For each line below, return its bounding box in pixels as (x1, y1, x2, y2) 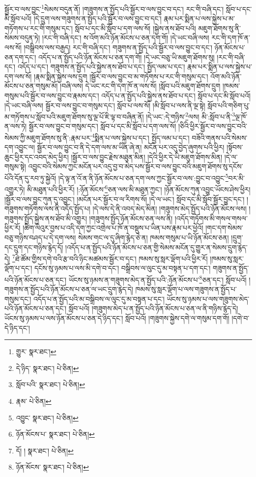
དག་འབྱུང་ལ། (4, 142, 35, 152)
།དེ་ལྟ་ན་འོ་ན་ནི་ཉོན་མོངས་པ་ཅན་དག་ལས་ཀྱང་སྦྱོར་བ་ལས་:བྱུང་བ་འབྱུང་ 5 (58, 171, 228, 183)
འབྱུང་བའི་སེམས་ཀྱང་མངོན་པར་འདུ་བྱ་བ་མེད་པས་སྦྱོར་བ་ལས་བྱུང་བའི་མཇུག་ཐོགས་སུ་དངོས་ (28, 161, 243, 171)
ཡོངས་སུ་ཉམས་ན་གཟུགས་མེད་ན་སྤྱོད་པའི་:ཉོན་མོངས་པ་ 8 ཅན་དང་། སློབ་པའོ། (68, 273, 247, 284)
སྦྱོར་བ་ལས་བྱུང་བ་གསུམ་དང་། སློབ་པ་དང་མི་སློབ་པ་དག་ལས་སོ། (28, 121, 176, 131)
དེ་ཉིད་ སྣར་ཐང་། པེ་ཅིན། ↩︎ (16, 363, 79, 373)
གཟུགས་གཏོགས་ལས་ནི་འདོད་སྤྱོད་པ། (4, 203, 90, 214)
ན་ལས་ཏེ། (4, 121, 27, 131)
